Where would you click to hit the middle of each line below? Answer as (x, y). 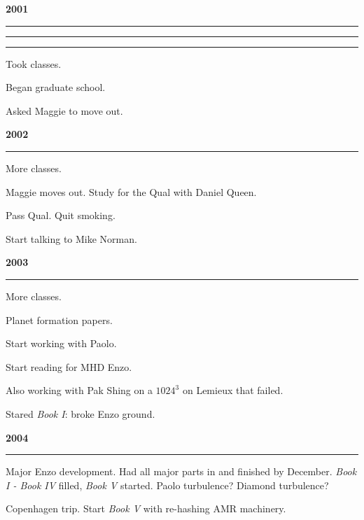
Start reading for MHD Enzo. (69, 366)
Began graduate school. (56, 87)
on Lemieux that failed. (233, 390)
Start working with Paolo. (61, 343)
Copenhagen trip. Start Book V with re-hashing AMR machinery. (146, 508)
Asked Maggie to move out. (64, 110)
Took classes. (34, 63)
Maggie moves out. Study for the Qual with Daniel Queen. (131, 191)
